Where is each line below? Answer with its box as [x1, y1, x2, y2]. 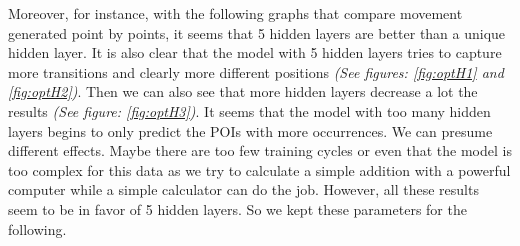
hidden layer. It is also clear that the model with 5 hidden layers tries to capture [8, 42, 502, 63]
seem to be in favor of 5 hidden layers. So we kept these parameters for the [8, 198, 467, 219]
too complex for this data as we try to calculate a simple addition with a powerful [8, 159, 511, 180]
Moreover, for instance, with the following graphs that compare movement [8, 3, 463, 23]
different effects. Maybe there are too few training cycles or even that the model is [8, 140, 512, 161]
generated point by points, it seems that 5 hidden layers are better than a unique [8, 22, 506, 43]
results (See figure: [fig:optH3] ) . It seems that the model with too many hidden [8, 100, 491, 121]
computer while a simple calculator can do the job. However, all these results [8, 179, 479, 200]
